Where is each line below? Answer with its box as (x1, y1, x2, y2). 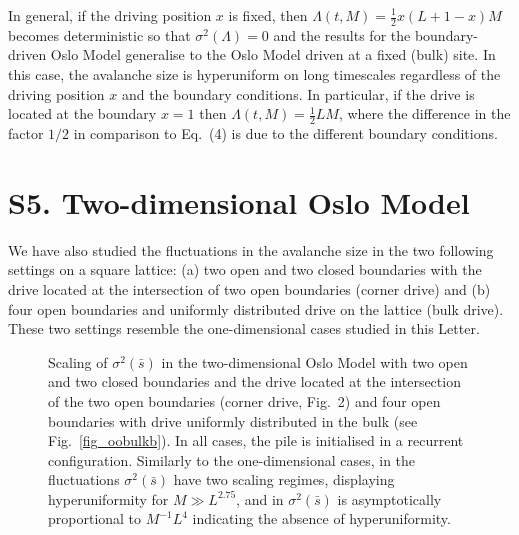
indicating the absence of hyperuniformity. (192, 508, 451, 529)
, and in (236, 488, 284, 509)
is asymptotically (337, 488, 442, 509)
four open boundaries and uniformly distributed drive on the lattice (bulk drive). (8, 298, 504, 319)
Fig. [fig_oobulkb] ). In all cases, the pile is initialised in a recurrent (48, 430, 464, 451)
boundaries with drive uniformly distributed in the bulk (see (48, 410, 418, 431)
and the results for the (273, 24, 411, 45)
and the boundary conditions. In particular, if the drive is (121, 83, 475, 104)
